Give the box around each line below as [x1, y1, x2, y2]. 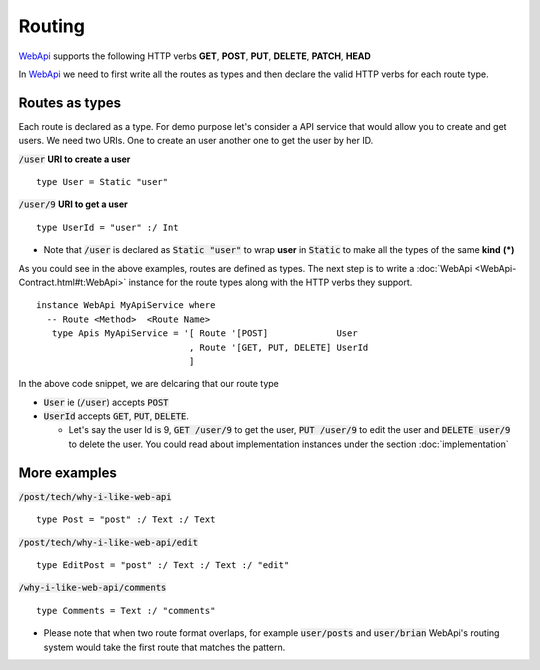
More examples [18, 464, 117, 481]
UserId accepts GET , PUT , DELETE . [43, 410, 190, 422]
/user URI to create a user [18, 153, 131, 165]
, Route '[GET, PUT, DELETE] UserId [188, 341, 369, 353]
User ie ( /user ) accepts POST [43, 396, 169, 408]
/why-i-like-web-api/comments [18, 582, 167, 594]
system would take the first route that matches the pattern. [43, 641, 286, 653]
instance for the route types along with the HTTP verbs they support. [128, 276, 413, 288]
